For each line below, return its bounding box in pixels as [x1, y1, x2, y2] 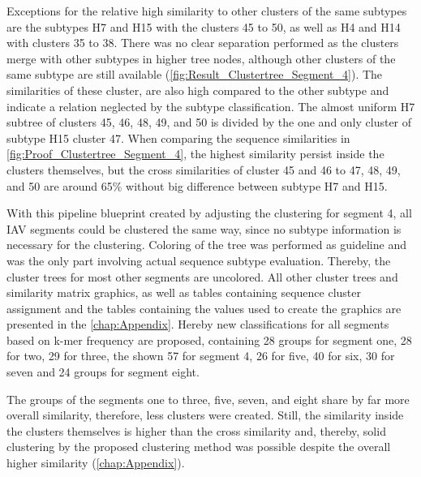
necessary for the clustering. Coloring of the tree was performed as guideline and [6, 236, 406, 253]
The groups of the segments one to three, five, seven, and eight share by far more [6, 390, 410, 407]
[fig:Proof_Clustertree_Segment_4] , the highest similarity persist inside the [6, 145, 384, 162]
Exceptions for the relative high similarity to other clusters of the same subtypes [6, 2, 407, 19]
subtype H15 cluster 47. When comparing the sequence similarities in [6, 129, 350, 146]
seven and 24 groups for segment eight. [6, 363, 200, 380]
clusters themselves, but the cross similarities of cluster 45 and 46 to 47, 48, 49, [6, 161, 401, 178]
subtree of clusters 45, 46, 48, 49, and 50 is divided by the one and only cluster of [6, 114, 412, 131]
